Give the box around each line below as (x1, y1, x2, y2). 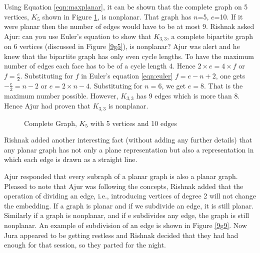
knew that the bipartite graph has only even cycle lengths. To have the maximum (4, 50, 254, 61)
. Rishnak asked (205, 21, 254, 31)
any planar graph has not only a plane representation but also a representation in (4, 144, 254, 154)
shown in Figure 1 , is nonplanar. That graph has (42, 11, 191, 21)
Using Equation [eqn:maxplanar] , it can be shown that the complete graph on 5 (4, 1, 248, 11)
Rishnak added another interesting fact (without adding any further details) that (4, 134, 252, 145)
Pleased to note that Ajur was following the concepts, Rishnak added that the (4, 180, 243, 191)
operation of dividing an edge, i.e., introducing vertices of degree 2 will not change (4, 190, 256, 201)
